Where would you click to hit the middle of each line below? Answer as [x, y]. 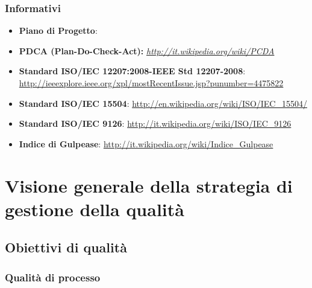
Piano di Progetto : [58, 30]
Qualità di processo [53, 277]
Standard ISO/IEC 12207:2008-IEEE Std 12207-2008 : [132, 71]
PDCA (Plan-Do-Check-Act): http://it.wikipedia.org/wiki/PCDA [147, 50]
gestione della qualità [95, 209]
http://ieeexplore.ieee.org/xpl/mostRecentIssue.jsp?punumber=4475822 [151, 83]
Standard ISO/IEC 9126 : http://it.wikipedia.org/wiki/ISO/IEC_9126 [155, 123]
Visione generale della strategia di [149, 185]
